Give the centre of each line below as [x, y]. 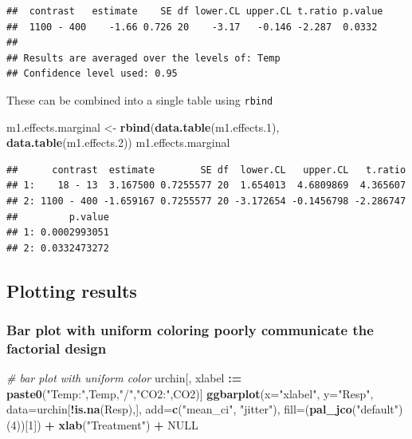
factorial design [57, 348]
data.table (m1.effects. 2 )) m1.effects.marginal [118, 142]
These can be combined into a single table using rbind [140, 99]
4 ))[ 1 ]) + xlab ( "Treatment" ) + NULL [104, 425]
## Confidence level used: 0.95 [92, 74]
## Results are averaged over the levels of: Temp [143, 58]
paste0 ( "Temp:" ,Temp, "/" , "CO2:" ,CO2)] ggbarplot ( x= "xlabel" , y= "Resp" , [190, 393]
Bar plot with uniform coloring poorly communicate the [190, 330]
